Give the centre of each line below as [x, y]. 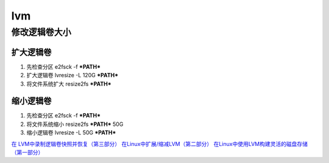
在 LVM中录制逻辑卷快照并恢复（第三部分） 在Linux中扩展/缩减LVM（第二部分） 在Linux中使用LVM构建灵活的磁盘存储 [159, 144]
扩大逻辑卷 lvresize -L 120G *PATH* [73, 75]
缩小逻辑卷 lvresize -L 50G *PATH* [71, 133]
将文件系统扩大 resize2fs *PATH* [69, 84]
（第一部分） [27, 152]
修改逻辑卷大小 [41, 32]
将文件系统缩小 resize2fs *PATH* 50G [75, 124]
